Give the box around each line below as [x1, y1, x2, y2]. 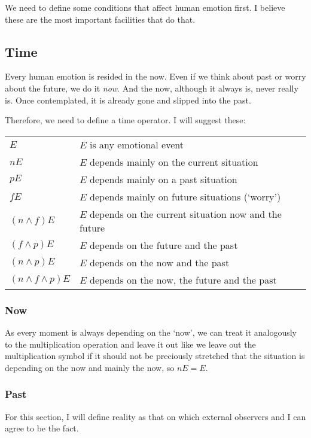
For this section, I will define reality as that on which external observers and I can [5, 410, 306, 422]
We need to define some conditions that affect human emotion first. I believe [5, 1, 285, 13]
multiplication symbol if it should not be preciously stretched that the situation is [5, 349, 305, 362]
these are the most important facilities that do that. [5, 13, 196, 25]
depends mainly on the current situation [90, 154, 258, 169]
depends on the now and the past [90, 255, 230, 269]
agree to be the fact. [5, 422, 79, 434]
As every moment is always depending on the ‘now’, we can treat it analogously [5, 326, 297, 338]
